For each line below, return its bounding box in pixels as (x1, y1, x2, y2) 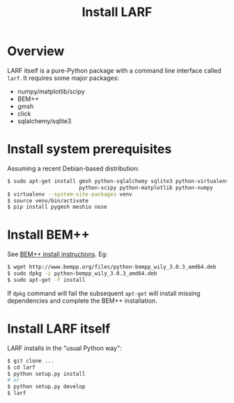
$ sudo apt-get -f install (7, 276, 86, 283)
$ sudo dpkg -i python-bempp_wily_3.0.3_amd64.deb (7, 270, 157, 277)
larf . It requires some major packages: (7, 74, 120, 82)
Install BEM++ (7, 227, 91, 243)
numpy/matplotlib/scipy (17, 87, 86, 95)
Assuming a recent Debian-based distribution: (7, 164, 139, 173)
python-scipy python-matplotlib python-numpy (79, 184, 214, 191)
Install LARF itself (7, 321, 111, 336)
